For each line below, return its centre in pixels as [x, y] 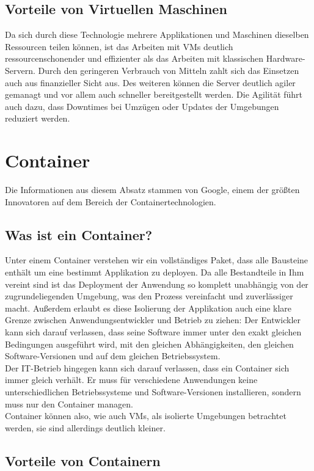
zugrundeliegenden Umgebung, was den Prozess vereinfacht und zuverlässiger [149, 296]
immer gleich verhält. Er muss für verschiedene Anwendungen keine [131, 380]
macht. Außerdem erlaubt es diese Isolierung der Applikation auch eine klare [148, 308]
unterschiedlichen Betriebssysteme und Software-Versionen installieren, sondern [153, 392]
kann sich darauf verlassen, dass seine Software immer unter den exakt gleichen [153, 332]
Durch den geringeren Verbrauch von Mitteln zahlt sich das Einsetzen [169, 70]
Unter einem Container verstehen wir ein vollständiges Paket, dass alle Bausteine [157, 260]
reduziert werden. [38, 118]
